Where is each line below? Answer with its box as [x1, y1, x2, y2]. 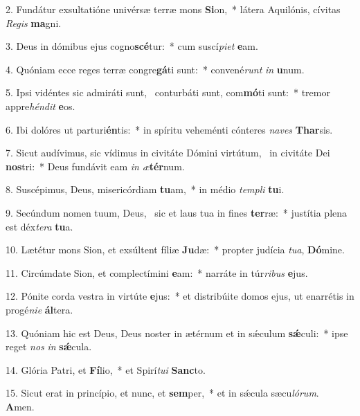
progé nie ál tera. [6, 302, 73, 316]
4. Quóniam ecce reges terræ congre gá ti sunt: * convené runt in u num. [6, 62, 305, 76]
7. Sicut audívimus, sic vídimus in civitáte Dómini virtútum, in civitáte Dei [6, 145, 330, 160]
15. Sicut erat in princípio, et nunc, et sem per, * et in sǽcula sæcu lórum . [6, 386, 319, 400]
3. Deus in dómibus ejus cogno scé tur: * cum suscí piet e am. [6, 39, 258, 53]
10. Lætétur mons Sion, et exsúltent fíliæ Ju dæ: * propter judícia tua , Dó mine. [6, 242, 345, 257]
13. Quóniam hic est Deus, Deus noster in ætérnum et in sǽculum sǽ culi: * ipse [6, 325, 348, 340]
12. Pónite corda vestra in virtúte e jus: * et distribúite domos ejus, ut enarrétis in [6, 289, 354, 303]
